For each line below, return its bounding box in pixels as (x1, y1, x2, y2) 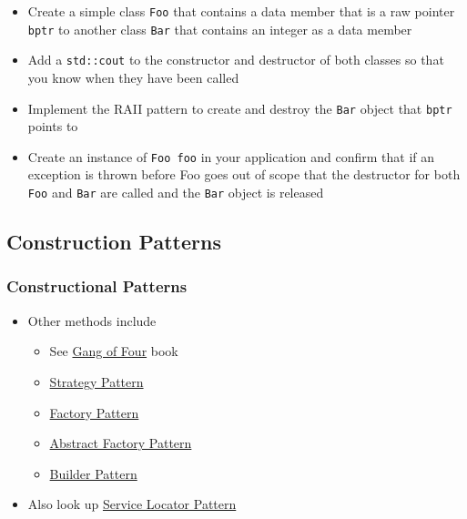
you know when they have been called (27, 67, 239, 86)
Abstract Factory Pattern (49, 433, 192, 453)
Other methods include (27, 310, 157, 330)
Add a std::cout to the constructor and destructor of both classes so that (27, 50, 444, 69)
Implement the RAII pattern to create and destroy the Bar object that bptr (27, 98, 452, 117)
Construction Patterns (6, 228, 221, 256)
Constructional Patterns (6, 275, 188, 298)
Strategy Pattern (49, 371, 144, 391)
